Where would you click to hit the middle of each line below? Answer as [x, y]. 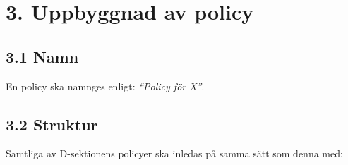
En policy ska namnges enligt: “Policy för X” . [105, 86]
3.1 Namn [42, 56]
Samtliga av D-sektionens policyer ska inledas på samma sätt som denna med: [174, 153]
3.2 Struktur [52, 124]
